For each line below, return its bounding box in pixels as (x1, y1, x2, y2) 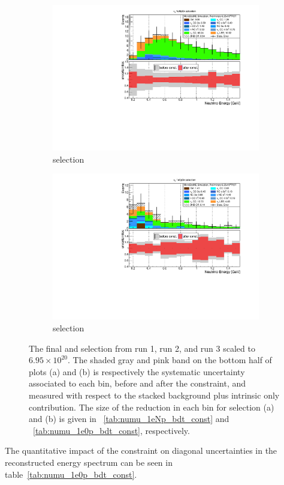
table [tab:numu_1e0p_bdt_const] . (5, 468, 137, 480)
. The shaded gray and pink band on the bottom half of (68, 354, 272, 366)
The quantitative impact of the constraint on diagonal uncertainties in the (5, 444, 277, 457)
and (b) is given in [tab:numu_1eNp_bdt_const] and (29, 412, 229, 425)
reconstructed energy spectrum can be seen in (5, 456, 173, 468)
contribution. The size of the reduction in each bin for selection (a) (29, 400, 274, 413)
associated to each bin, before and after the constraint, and (29, 377, 246, 390)
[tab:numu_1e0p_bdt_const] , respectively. (33, 424, 190, 436)
